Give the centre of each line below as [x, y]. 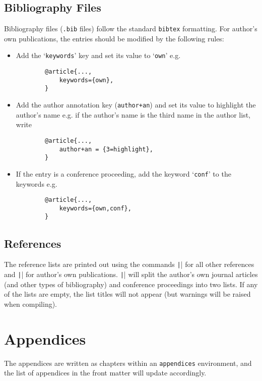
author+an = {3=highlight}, [106, 149]
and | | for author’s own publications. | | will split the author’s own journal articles [131, 274]
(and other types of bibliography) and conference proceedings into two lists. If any [131, 284]
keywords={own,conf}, [95, 208]
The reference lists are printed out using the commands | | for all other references [129, 264]
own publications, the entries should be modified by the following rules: [114, 38]
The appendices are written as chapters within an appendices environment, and [128, 363]
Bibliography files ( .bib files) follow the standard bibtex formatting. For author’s [131, 29]
